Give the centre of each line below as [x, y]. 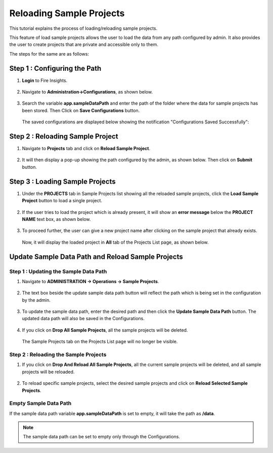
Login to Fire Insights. [45, 80]
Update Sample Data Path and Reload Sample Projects [96, 257]
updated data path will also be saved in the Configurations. [83, 319]
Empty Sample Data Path [40, 403]
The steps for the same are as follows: [49, 54]
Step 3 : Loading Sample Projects [62, 181]
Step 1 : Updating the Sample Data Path [58, 271]
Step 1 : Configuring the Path [55, 68]
